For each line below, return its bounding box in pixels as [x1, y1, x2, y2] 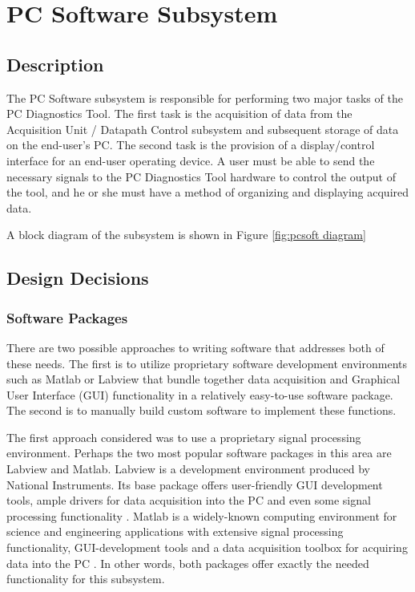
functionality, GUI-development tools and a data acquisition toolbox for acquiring [6, 539, 408, 556]
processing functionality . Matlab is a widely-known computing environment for [6, 507, 397, 524]
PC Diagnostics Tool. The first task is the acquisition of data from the [6, 105, 353, 122]
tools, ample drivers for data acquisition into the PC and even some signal [6, 492, 371, 509]
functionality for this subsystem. [6, 570, 165, 587]
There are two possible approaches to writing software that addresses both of [6, 339, 385, 355]
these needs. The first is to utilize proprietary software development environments [6, 355, 407, 371]
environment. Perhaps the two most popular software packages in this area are [6, 444, 392, 461]
